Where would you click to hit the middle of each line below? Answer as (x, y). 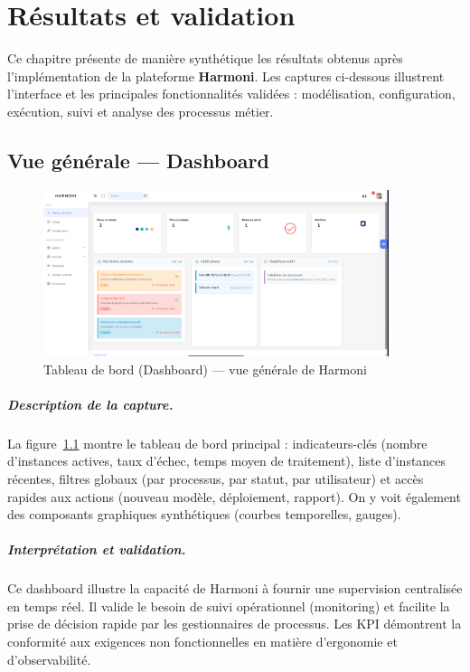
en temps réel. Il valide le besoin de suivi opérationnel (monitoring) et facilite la (229, 606)
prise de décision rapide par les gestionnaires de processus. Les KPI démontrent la (235, 624)
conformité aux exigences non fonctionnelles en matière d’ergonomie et (202, 642)
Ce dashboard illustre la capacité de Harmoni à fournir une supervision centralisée (235, 588)
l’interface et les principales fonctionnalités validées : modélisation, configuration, (231, 94)
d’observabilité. (49, 659)
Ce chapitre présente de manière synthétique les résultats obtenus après (205, 58)
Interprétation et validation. (97, 549)
